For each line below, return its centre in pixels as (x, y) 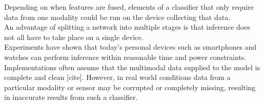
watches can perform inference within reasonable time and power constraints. (125, 57)
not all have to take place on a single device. (74, 37)
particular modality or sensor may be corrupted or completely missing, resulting (130, 87)
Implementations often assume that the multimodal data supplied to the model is (132, 67)
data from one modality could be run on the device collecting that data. (117, 17)
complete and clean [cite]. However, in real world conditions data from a (117, 77)
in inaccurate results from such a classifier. (71, 97)
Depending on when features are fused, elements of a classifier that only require (129, 7)
